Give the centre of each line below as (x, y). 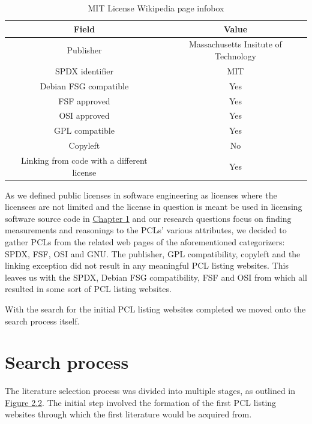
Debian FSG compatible (84, 85)
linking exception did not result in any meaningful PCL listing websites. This (147, 265)
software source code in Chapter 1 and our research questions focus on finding (148, 218)
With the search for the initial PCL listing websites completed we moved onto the (155, 309)
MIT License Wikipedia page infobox (156, 8)
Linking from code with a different (84, 160)
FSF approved (84, 100)
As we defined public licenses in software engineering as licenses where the (141, 195)
